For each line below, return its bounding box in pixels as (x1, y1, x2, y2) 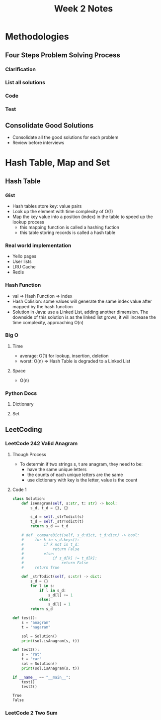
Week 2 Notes (54, 3, 113, 14)
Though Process (12, 451, 46, 457)
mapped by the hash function (12, 303, 73, 309)
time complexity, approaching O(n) (12, 319, 83, 325)
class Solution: (12, 496, 46, 501)
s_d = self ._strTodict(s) (30, 514, 84, 519)
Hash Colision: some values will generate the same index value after (12, 298, 152, 304)
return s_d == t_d (30, 524, 69, 529)
